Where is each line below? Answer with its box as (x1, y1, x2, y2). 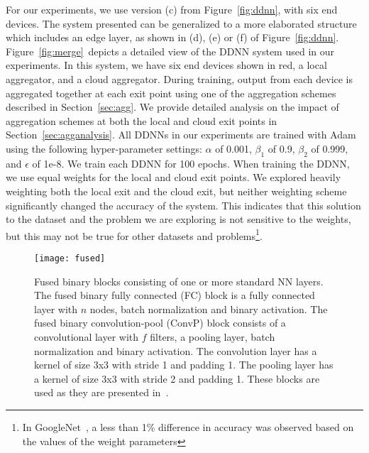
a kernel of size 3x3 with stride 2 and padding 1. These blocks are (34, 371, 320, 386)
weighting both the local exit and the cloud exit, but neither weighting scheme (6, 183, 347, 198)
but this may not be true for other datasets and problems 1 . (6, 226, 263, 243)
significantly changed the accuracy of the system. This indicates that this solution (6, 197, 361, 212)
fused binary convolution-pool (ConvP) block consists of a (34, 315, 286, 330)
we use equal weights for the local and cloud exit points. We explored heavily (6, 170, 341, 185)
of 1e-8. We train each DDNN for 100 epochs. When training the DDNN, (32, 155, 350, 170)
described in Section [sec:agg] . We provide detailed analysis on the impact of (6, 99, 339, 114)
